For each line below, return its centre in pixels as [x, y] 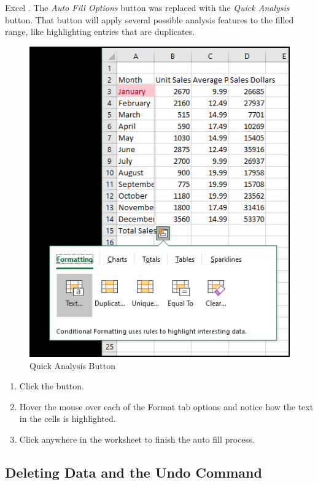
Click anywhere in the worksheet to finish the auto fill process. [137, 439]
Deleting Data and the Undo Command [134, 472]
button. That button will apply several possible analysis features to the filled [149, 19]
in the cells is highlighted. [68, 418]
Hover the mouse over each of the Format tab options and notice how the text [166, 406]
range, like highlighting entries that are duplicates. [100, 32]
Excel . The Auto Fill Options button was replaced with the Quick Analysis [147, 7]
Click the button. [52, 386]
